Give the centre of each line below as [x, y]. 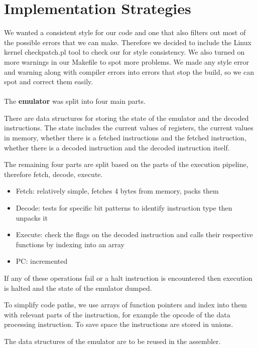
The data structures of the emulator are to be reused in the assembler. [112, 341]
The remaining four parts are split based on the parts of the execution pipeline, [126, 164]
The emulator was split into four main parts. [75, 101]
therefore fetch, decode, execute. [53, 174]
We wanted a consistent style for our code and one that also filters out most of [125, 32]
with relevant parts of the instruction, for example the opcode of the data [117, 314]
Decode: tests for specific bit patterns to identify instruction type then [124, 208]
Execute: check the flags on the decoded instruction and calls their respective [134, 234]
